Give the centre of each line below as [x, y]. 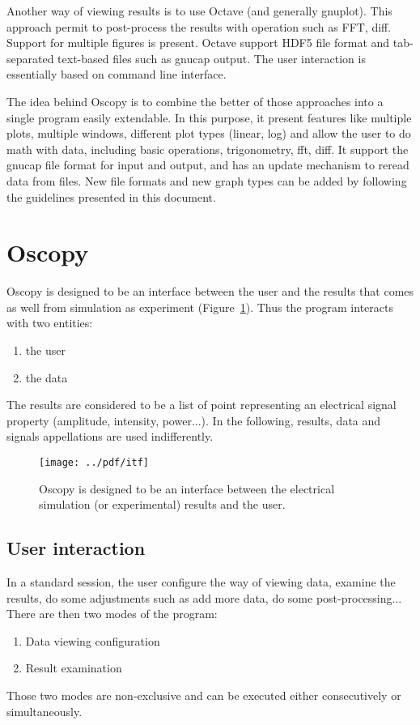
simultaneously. [45, 711]
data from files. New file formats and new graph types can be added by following [207, 180]
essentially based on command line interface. [117, 74]
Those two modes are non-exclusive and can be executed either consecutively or [204, 695]
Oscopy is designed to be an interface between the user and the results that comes [210, 291]
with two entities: [50, 323]
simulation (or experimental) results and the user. [162, 504]
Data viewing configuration [93, 640]
